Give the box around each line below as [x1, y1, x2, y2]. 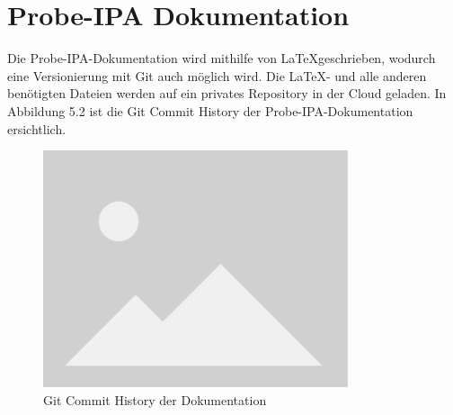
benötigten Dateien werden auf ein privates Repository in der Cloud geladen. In [7, 84, 447, 103]
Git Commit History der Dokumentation [43, 390, 267, 409]
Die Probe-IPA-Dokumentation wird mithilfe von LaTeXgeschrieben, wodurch [7, 49, 436, 68]
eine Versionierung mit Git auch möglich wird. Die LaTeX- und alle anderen [7, 66, 427, 85]
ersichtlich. [7, 119, 67, 138]
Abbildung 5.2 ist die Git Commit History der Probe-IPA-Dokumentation [7, 101, 413, 120]
